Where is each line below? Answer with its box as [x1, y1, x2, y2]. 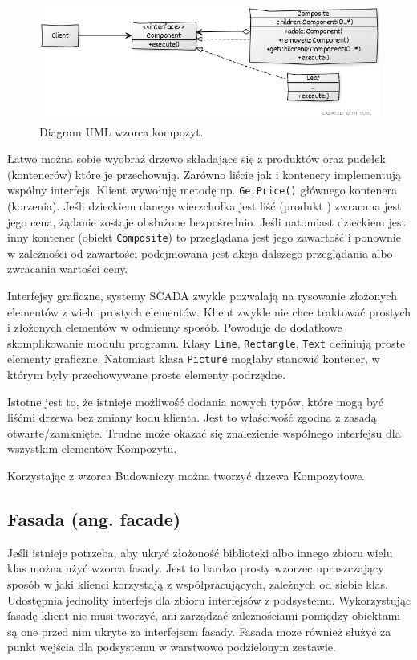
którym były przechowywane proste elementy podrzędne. [7, 366, 286, 383]
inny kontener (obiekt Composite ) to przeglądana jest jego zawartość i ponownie [7, 229, 401, 246]
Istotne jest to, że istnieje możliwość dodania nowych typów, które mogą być [7, 393, 383, 409]
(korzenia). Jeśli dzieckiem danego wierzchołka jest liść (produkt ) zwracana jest [7, 197, 402, 214]
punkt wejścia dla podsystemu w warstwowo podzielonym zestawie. [7, 638, 336, 655]
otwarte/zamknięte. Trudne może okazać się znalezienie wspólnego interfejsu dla [7, 424, 401, 441]
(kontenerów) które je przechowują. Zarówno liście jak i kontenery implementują [7, 165, 402, 182]
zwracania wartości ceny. [7, 260, 128, 277]
